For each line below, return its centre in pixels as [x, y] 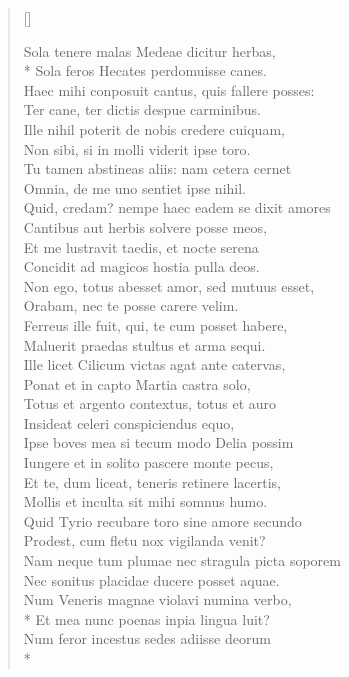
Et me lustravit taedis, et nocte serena [141, 246]
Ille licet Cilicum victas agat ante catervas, [154, 364]
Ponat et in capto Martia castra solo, [137, 383]
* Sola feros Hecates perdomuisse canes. [145, 70]
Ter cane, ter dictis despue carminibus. [142, 109]
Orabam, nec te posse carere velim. [131, 305]
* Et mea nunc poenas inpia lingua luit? [146, 618]
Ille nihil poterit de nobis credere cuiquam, [154, 128]
